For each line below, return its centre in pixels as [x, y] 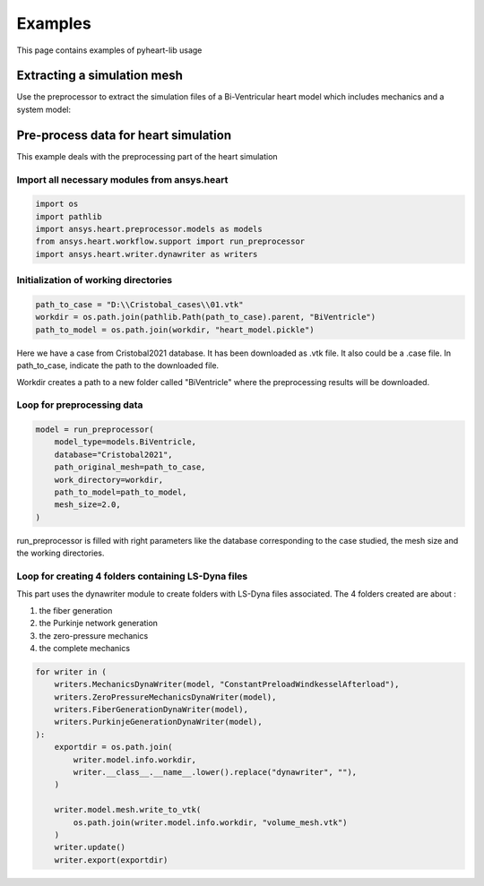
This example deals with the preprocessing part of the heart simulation [147, 156]
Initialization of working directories [95, 280]
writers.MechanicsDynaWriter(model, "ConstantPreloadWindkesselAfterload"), [227, 684]
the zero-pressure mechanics [94, 635]
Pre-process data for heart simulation [124, 135]
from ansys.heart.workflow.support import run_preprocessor [170, 241]
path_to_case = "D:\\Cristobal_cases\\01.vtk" [139, 305]
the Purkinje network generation [99, 624]
